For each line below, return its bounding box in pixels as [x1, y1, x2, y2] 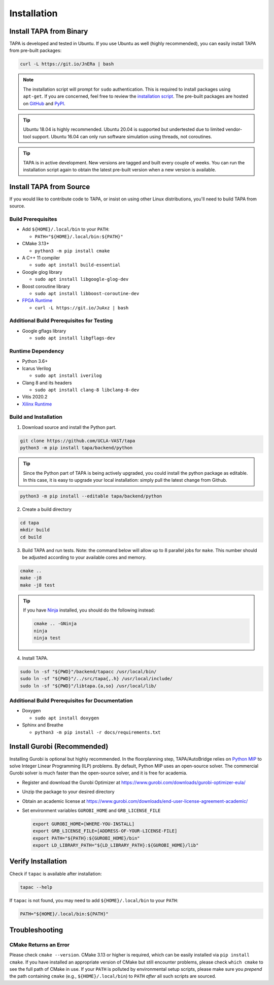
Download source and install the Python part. [22, 424, 117, 430]
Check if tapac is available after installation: [9, 871, 102, 877]
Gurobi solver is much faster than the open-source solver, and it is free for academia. [9, 770, 188, 776]
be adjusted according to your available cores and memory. [22, 555, 147, 561]
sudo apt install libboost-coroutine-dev [35, 291, 140, 296]
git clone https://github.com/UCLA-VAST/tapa [20, 438, 135, 444]
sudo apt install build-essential [35, 262, 121, 268]
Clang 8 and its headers [22, 380, 72, 386]
